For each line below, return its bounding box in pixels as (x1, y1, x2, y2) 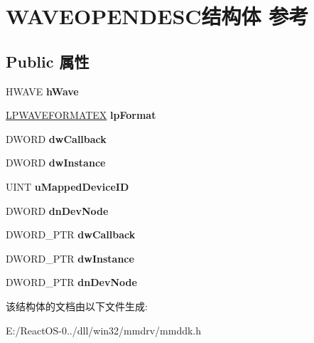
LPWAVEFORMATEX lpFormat (6, 107, 156, 122)
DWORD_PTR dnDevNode (6, 275, 137, 290)
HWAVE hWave (6, 83, 79, 98)
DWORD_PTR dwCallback (6, 227, 136, 242)
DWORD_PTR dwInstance (6, 250, 134, 265)
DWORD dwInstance (6, 155, 106, 170)
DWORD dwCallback (6, 131, 107, 146)
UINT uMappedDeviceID (6, 179, 129, 194)
